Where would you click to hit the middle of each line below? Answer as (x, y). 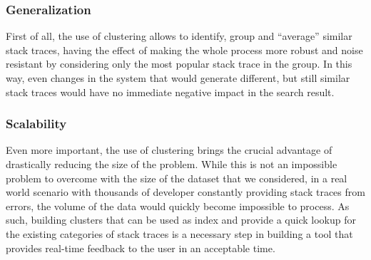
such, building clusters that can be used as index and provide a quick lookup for (181, 220)
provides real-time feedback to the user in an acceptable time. (141, 248)
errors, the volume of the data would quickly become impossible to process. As (178, 206)
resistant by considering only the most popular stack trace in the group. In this (179, 64)
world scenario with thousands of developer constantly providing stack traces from (185, 192)
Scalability (36, 124)
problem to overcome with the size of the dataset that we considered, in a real (177, 178)
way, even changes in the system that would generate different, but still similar (178, 78)
